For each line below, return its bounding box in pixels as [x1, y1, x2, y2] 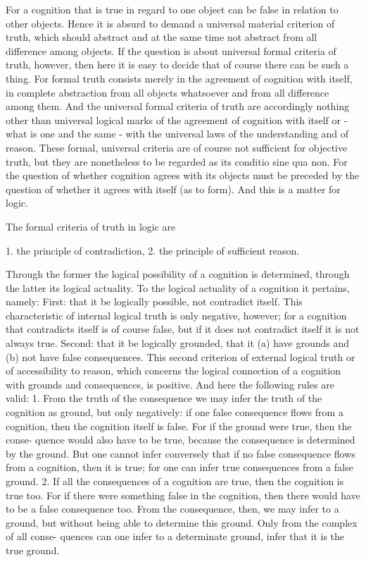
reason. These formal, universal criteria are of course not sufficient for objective [6, 140, 348, 154]
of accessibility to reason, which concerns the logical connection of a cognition [6, 363, 341, 378]
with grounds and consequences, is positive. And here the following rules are [6, 377, 334, 391]
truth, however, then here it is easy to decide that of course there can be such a [6, 57, 349, 72]
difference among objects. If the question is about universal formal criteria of [6, 43, 336, 58]
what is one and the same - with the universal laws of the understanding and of [6, 126, 348, 141]
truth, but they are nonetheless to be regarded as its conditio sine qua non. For [6, 154, 348, 169]
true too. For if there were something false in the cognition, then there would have [6, 487, 360, 502]
